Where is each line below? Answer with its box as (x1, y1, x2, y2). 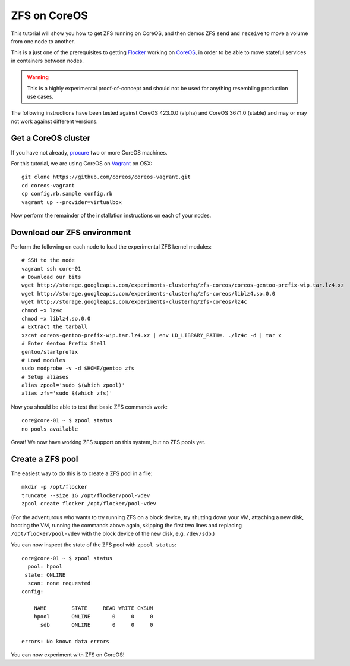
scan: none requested (27, 580, 91, 587)
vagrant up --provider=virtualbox (21, 199, 122, 205)
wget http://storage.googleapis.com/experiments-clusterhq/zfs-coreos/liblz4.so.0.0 (21, 290, 276, 297)
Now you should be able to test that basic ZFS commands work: (11, 403, 168, 410)
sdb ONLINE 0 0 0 (40, 621, 154, 629)
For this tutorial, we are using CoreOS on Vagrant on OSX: (11, 159, 153, 166)
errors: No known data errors (21, 638, 110, 645)
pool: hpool (27, 563, 62, 570)
